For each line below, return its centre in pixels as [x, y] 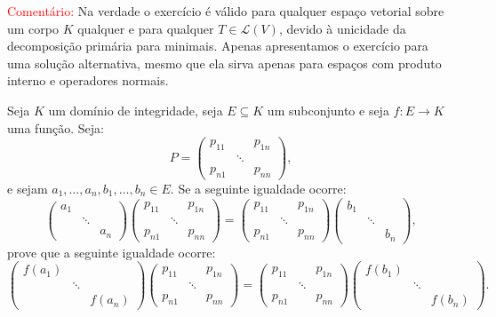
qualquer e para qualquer [146, 28]
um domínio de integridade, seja [136, 110]
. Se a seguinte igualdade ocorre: [258, 188]
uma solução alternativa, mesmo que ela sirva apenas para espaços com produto [224, 63]
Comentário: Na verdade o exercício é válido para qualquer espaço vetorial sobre [226, 11]
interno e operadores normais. [88, 80]
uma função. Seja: [56, 127]
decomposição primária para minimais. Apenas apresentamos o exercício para [218, 46]
